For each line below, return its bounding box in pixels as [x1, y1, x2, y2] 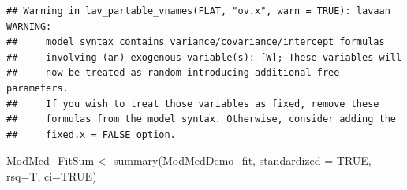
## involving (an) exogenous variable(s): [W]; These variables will [6, 51, 402, 63]
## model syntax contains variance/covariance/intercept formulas [6, 36, 385, 48]
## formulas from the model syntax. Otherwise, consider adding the [6, 114, 396, 125]
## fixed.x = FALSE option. [6, 129, 176, 140]
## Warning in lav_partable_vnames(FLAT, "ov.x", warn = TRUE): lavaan [6, 6, 390, 17]
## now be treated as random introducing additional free [6, 67, 340, 79]
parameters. [6, 82, 69, 94]
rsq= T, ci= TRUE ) [6, 167, 97, 184]
